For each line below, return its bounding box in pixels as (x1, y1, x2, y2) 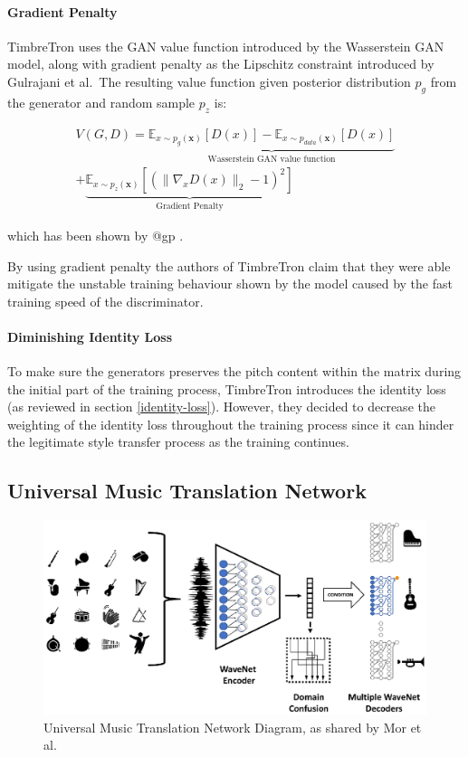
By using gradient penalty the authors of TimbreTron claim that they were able (7, 256, 451, 275)
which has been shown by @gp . (7, 225, 184, 244)
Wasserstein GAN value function (207, 154, 336, 164)
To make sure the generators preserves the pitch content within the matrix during (7, 362, 462, 381)
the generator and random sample (7, 92, 196, 111)
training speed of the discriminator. (7, 291, 204, 310)
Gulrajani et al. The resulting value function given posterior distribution (7, 71, 411, 90)
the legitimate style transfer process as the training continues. (7, 432, 349, 451)
